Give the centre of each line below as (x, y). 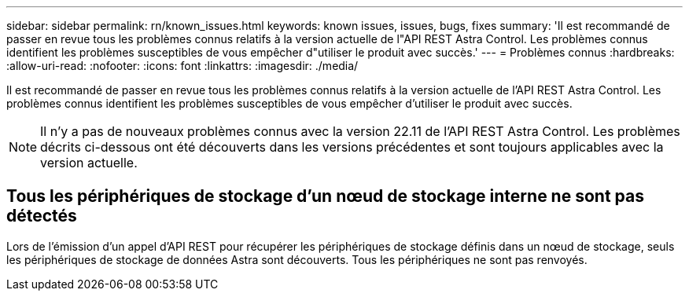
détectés (42, 216)
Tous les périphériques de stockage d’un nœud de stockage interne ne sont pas (325, 196)
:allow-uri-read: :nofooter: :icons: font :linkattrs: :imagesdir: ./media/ (182, 66)
